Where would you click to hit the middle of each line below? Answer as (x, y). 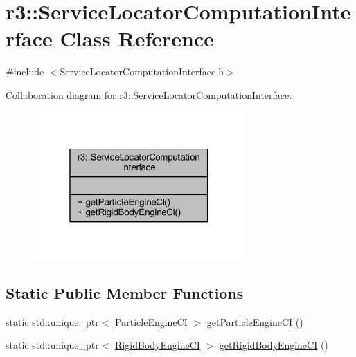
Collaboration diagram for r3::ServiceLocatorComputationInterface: (149, 94)
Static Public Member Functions (125, 292)
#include (25, 72)
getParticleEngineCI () (255, 321)
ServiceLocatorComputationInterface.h (142, 72)
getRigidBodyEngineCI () (274, 345)
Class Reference (137, 38)
